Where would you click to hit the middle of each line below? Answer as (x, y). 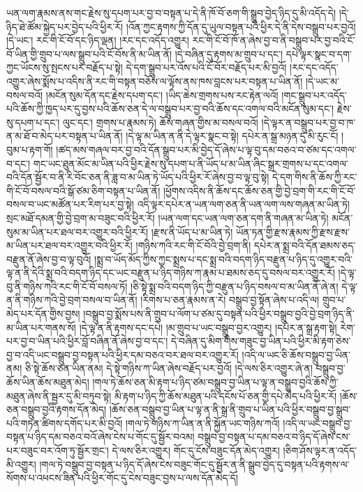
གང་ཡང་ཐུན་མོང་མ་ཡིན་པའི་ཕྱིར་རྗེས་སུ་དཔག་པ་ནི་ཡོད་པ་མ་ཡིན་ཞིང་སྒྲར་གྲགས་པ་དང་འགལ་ (191, 163)
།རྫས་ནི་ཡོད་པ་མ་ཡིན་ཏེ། (192, 231)
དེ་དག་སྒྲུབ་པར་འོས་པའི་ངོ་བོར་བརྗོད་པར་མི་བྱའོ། (206, 67)
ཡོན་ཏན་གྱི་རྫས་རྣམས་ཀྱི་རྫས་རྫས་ (293, 231)
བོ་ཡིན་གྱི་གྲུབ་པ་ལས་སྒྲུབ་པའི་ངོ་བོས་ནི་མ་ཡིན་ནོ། (89, 53)
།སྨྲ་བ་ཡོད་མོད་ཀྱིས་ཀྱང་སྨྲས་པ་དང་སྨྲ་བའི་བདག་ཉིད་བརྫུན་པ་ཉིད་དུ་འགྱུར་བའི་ (224, 259)
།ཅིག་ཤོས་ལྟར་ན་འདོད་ (320, 450)
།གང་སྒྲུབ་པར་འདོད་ (314, 95)
